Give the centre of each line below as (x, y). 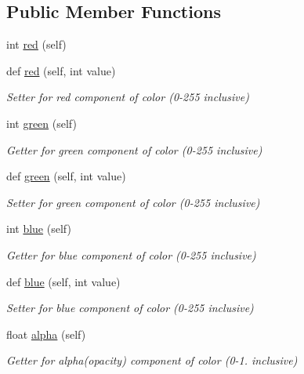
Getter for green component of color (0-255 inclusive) (134, 149)
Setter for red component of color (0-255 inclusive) (128, 97)
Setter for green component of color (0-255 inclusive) (133, 202)
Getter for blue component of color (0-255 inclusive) (131, 254)
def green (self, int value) (66, 176)
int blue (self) (39, 229)
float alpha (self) (46, 334)
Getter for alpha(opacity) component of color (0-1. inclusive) (152, 360)
